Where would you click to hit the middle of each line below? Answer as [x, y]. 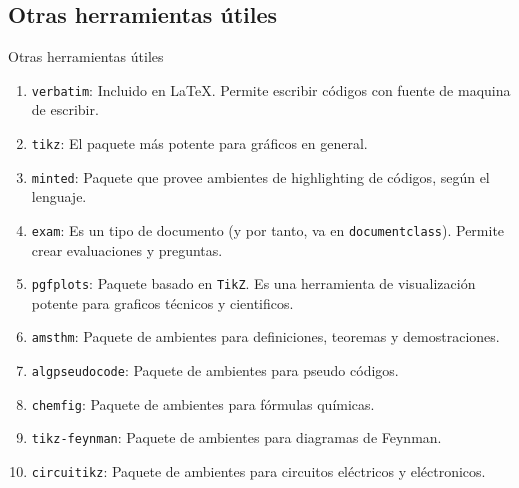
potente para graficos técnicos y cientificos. [162, 302]
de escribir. [65, 109]
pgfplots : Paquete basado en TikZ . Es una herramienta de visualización [253, 283]
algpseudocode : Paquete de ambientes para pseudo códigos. [215, 370]
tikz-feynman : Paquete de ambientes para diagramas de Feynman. [236, 437]
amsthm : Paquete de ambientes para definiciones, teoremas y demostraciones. [265, 336]
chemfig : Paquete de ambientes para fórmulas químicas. [203, 403]
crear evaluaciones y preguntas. [127, 249]
